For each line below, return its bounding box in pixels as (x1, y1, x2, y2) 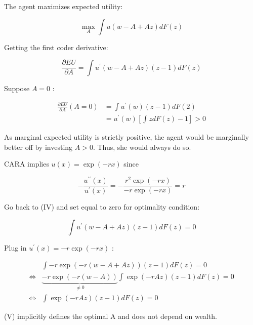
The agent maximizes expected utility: (4, 1, 123, 11)
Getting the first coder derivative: (4, 42, 108, 52)
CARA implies (4, 158, 49, 169)
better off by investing (4, 141, 73, 152)
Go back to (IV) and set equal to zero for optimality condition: (4, 201, 200, 212)
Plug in (4, 242, 27, 253)
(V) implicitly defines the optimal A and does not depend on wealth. (4, 310, 217, 321)
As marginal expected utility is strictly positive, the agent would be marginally (4, 132, 249, 142)
